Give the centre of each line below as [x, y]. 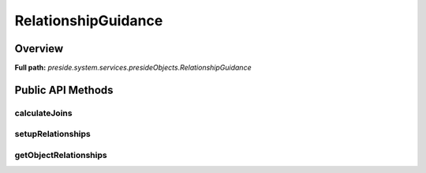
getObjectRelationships [61, 155]
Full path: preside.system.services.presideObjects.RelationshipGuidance [133, 68]
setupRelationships [52, 134]
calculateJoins [43, 113]
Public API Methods [64, 90]
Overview [39, 49]
